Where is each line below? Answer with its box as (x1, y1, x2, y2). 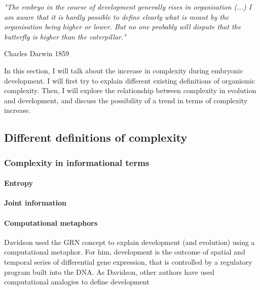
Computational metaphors (4, 217, 98, 228)
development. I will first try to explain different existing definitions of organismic (4, 75, 255, 86)
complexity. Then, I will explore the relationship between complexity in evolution (4, 85, 256, 96)
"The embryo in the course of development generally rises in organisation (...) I (4, 2, 252, 12)
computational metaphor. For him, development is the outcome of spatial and (4, 246, 245, 257)
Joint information (4, 197, 66, 208)
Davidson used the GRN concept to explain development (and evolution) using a (4, 236, 255, 247)
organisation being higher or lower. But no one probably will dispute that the (4, 21, 241, 32)
